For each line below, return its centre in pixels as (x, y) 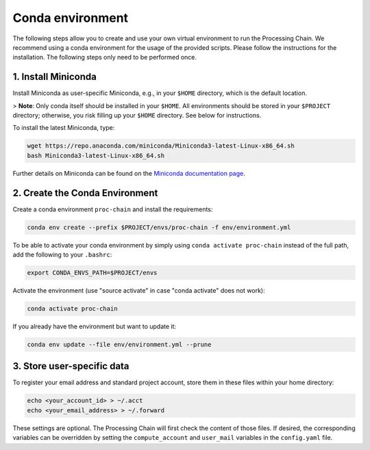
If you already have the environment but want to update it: (95, 326)
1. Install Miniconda (55, 77)
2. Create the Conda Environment (85, 193)
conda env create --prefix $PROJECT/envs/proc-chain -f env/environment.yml (159, 227)
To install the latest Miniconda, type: (64, 128)
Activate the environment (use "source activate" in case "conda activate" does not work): (139, 290)
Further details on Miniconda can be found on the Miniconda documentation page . (129, 173)
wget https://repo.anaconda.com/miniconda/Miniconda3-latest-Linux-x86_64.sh (161, 146)
